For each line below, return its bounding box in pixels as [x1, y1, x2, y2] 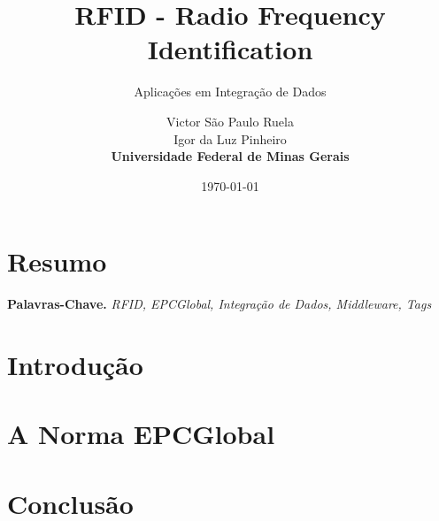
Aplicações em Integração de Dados [134, 82, 327, 101]
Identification [147, 31, 313, 67]
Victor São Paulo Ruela [166, 111, 294, 130]
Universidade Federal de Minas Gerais [111, 147, 350, 165]
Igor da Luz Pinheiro [173, 129, 287, 148]
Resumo [7, 243, 107, 280]
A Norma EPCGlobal [7, 416, 275, 452]
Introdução [7, 347, 143, 382]
